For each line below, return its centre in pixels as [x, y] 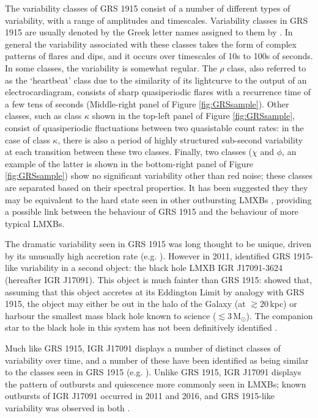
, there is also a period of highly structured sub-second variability [180, 139]
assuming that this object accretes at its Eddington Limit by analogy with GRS [155, 291]
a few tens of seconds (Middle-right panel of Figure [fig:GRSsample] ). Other [147, 103]
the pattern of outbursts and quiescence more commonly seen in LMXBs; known [156, 384]
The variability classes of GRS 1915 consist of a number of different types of [148, 8]
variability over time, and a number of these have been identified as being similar [157, 360]
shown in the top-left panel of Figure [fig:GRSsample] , [194, 116]
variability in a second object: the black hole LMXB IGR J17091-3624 [152, 268]
